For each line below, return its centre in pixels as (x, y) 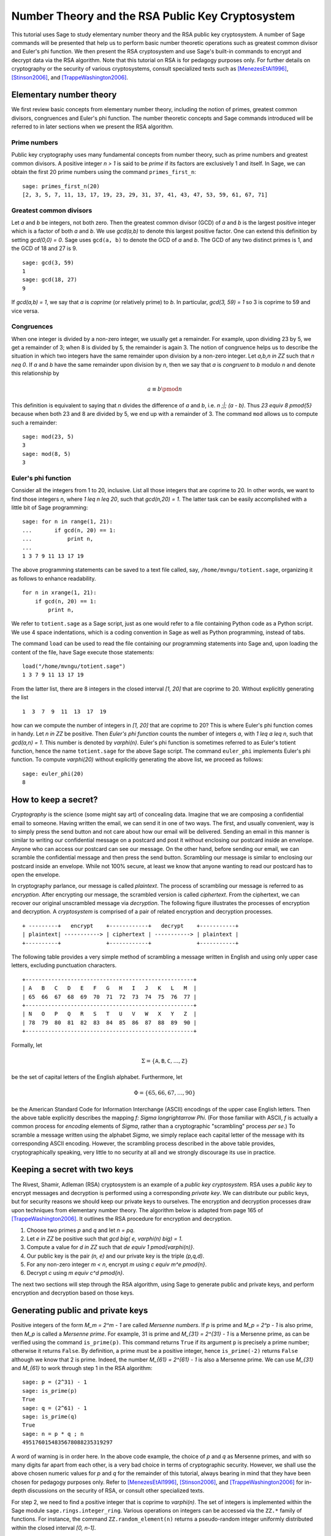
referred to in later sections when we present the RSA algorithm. (93, 127)
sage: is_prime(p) (50, 1391)
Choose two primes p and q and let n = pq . (81, 1230)
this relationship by (35, 373)
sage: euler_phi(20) (53, 774)
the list (20, 697)
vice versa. (25, 311)
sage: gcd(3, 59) (48, 262)
